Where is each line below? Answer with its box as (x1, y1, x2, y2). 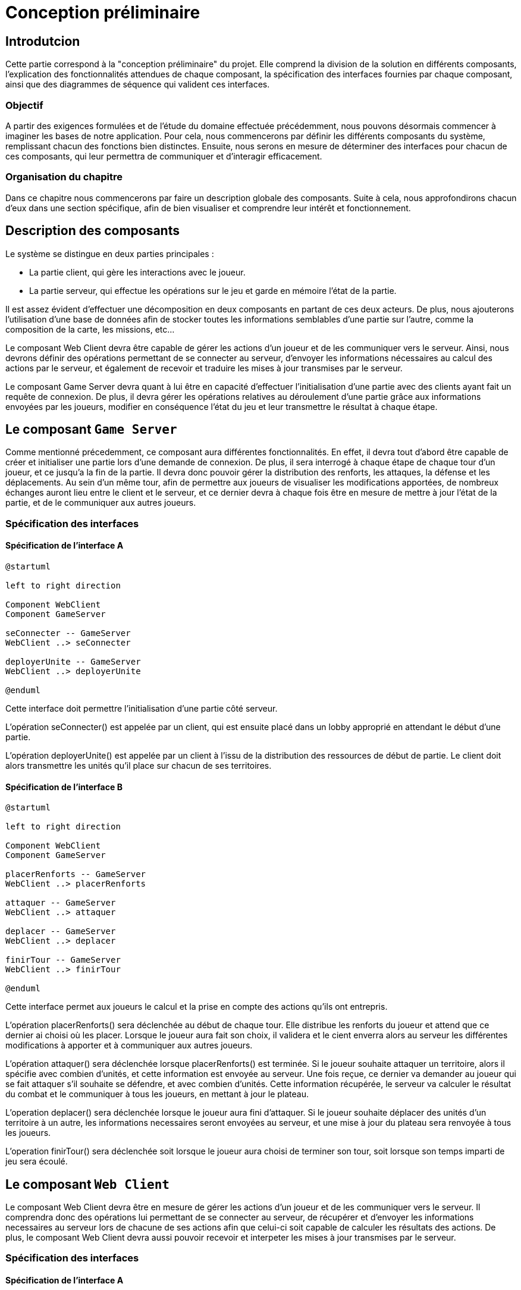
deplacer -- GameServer (5, 926, 116, 937)
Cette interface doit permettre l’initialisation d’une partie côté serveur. (5, 703, 278, 713)
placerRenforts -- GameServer (5, 869, 146, 879)
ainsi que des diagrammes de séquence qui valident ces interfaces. (5, 79, 270, 90)
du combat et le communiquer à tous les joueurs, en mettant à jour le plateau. (5, 1089, 309, 1100)
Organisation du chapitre (5, 171, 123, 183)
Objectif (5, 99, 43, 111)
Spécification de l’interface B (5, 781, 123, 792)
